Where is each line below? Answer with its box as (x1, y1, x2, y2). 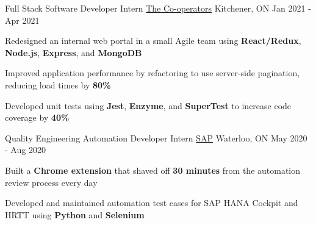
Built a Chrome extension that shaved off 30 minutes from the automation (5, 163, 301, 176)
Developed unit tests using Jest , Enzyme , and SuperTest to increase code (5, 99, 292, 112)
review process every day (5, 176, 98, 188)
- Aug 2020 (5, 143, 46, 156)
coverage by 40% (5, 111, 70, 124)
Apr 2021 (5, 13, 40, 26)
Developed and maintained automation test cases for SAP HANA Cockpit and (5, 196, 298, 209)
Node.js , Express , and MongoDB (5, 46, 142, 59)
